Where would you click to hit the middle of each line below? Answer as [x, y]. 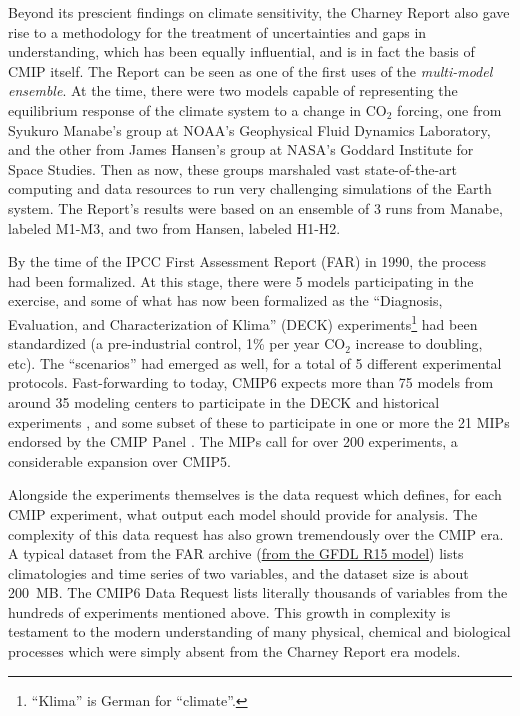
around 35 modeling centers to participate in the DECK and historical [224, 401]
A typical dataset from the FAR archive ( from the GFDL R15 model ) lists [236, 553]
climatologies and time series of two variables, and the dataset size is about [238, 572]
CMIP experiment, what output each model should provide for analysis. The [243, 513]
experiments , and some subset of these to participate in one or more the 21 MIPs [259, 421]
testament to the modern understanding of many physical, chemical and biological [259, 631]
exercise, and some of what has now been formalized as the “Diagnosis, [225, 300]
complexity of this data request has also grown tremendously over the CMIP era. [256, 533]
